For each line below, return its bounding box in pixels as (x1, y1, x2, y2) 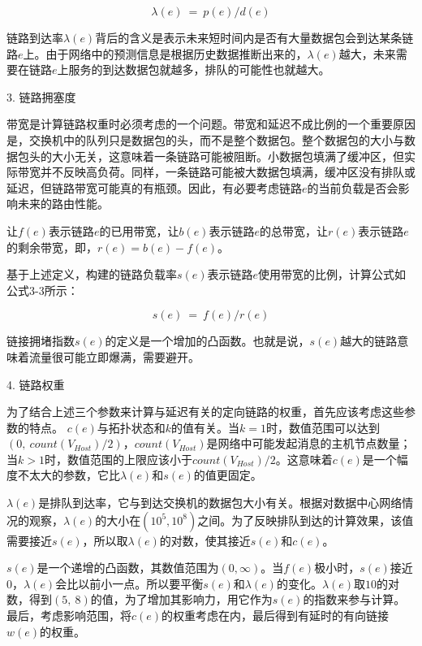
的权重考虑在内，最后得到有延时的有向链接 (161, 607, 390, 624)
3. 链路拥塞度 (6, 88, 76, 105)
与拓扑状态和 (97, 418, 166, 436)
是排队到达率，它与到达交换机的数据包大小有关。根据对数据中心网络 (38, 494, 403, 511)
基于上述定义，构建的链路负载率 (6, 266, 177, 283)
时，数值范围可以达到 (265, 418, 380, 436)
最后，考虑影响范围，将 (6, 607, 131, 624)
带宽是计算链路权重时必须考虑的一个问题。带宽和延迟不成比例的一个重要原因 (6, 115, 416, 132)
